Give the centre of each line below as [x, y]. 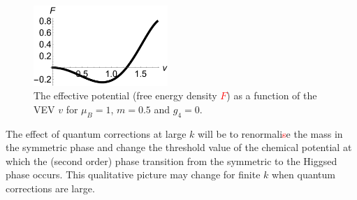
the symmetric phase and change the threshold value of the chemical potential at [179, 147]
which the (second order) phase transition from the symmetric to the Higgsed [172, 160]
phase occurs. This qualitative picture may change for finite [133, 174]
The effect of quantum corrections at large [96, 133]
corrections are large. [50, 188]
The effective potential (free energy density [125, 95]
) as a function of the [272, 95]
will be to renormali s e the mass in [270, 133]
